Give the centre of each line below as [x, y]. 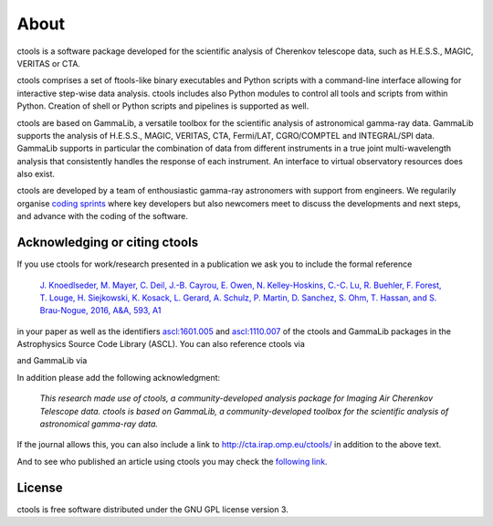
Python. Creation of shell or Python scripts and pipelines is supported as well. [163, 106]
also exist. [36, 174]
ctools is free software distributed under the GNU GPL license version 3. [153, 509]
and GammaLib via [52, 361]
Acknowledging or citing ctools [108, 242]
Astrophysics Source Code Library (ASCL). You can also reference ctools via [161, 344]
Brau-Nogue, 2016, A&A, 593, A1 [100, 310]
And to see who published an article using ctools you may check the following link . [172, 461]
